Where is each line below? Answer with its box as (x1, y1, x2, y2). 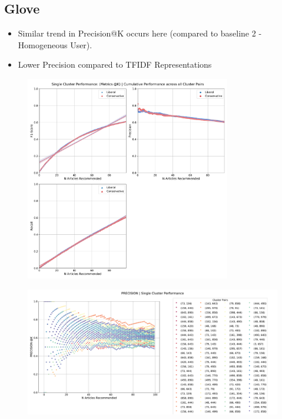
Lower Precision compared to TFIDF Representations (18, 58, 212, 71)
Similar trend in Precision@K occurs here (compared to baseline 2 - (18, 27, 262, 39)
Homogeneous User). (18, 38, 92, 51)
